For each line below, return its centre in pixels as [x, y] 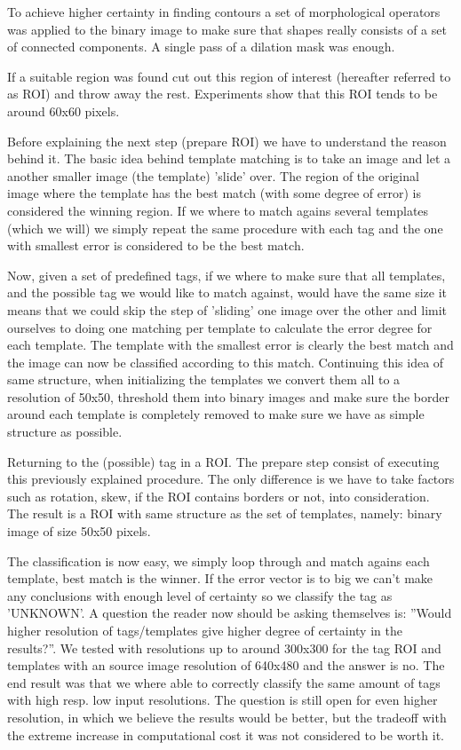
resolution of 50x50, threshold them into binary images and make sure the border [228, 396]
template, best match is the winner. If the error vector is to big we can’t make [220, 578]
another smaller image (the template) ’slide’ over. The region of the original [213, 175]
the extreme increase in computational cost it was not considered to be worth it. [226, 734]
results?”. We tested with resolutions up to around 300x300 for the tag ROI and [224, 647]
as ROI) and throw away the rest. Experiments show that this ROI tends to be [223, 94]
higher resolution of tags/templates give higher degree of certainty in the [205, 630]
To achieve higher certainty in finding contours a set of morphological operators [224, 12]
